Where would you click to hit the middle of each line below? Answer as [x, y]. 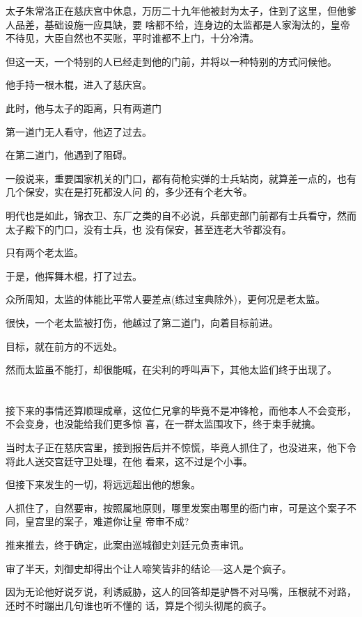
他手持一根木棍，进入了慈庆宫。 [79, 85]
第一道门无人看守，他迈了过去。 [79, 131]
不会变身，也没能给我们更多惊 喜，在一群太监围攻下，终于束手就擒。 [163, 424]
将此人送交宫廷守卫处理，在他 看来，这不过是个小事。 [129, 461]
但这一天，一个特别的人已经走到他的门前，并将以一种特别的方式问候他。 [171, 61]
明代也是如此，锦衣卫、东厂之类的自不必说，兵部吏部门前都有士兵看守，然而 [181, 215]
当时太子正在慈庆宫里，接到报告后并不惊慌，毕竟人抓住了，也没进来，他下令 [181, 447]
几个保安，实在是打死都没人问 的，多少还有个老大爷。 [129, 192]
